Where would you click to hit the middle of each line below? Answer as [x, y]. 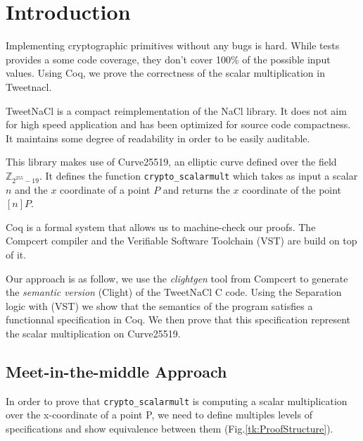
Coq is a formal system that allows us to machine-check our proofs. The [161, 226]
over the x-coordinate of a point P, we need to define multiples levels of [159, 415]
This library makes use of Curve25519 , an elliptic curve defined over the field [171, 162]
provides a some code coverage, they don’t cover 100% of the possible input [168, 59]
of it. [16, 254]
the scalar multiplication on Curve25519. [93, 333]
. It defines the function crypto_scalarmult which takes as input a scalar [198, 175]
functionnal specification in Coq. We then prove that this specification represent [178, 319]
